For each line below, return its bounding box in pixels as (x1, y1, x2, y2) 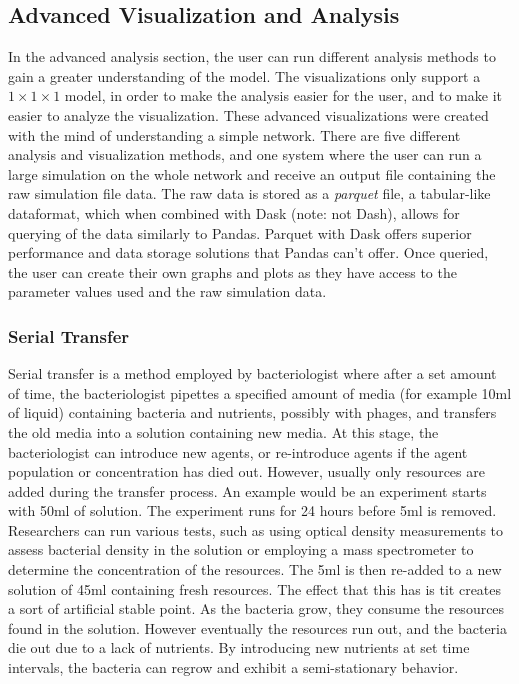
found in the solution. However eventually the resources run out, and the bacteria (8, 617, 507, 638)
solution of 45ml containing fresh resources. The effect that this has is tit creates (8, 578, 502, 599)
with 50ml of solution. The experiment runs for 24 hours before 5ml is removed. (8, 500, 497, 521)
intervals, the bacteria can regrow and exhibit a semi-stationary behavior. (8, 657, 459, 678)
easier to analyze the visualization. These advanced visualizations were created (8, 104, 489, 125)
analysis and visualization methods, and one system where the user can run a (8, 144, 482, 165)
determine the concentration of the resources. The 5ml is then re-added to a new (8, 559, 502, 580)
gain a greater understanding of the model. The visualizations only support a (8, 65, 481, 86)
